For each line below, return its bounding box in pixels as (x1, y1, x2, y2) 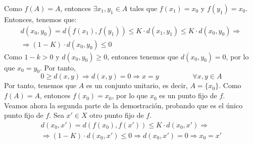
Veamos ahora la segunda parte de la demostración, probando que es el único (4, 100, 243, 110)
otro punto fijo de (89, 110, 144, 120)
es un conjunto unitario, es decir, (86, 80, 188, 91)
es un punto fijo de (159, 90, 217, 101)
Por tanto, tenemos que (4, 80, 77, 91)
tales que (130, 3, 158, 13)
